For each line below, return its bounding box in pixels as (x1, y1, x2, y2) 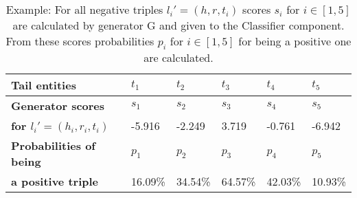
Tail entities (11, 77, 76, 93)
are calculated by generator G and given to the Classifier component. (12, 17, 345, 33)
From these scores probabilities (5, 33, 154, 49)
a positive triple (11, 173, 98, 190)
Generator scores (11, 98, 105, 114)
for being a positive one (238, 33, 352, 49)
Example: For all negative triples (5, 1, 163, 17)
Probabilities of (11, 137, 95, 154)
